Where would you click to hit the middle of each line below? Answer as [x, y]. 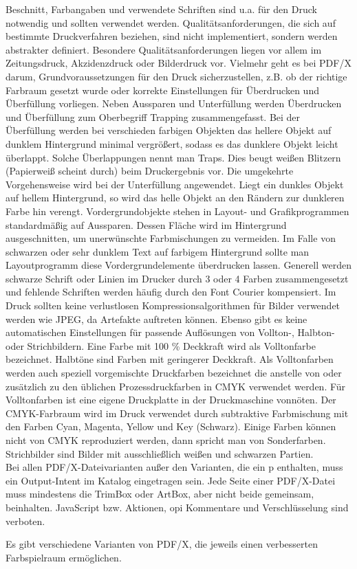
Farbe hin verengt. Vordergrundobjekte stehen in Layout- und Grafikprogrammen [177, 211]
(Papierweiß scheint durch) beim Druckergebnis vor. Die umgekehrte [150, 171]
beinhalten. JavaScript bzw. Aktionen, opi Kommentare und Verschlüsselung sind [177, 507]
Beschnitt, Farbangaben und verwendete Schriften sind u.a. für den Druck [161, 9]
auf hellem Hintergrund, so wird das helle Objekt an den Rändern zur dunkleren [175, 198]
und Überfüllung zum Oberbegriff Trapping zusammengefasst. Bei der [153, 116]
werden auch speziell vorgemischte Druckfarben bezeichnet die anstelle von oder [174, 373]
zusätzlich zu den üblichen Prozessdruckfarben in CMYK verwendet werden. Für [176, 386]
